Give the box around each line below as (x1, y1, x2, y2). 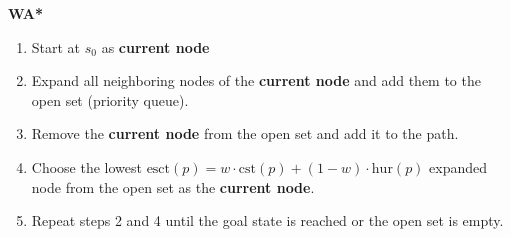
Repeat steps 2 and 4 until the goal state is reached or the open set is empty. (31, 210, 504, 231)
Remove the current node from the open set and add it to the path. (31, 123, 459, 144)
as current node (101, 36, 210, 57)
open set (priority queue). (31, 89, 189, 110)
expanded (429, 156, 488, 177)
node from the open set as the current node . (31, 176, 315, 197)
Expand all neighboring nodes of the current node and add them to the (31, 70, 481, 91)
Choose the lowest (31, 156, 142, 177)
